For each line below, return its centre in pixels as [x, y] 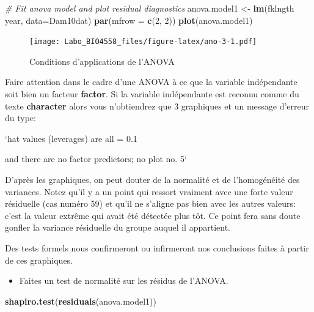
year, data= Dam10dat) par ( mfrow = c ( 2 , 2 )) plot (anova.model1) [129, 20]
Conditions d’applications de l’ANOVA [102, 61]
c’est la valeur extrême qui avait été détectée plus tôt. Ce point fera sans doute [153, 215]
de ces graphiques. [39, 260]
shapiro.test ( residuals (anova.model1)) [81, 301]
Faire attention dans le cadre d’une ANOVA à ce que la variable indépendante [151, 82]
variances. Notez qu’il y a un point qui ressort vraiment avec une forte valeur [149, 191]
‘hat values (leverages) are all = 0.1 [71, 138]
